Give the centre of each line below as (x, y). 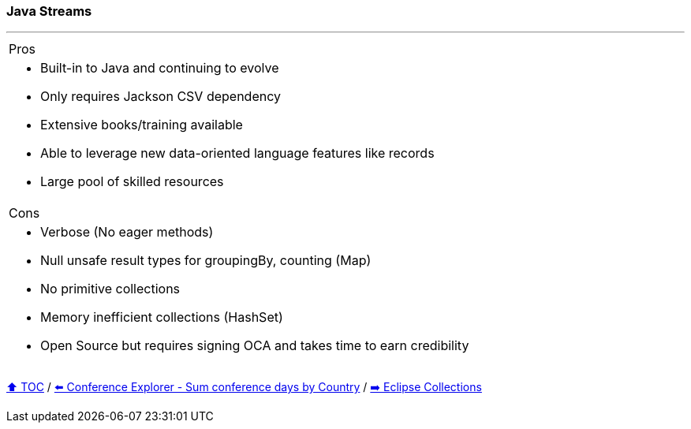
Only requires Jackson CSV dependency (161, 97)
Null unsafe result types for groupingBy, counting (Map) (206, 261)
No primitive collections (110, 289)
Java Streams (49, 11)
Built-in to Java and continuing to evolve (160, 68)
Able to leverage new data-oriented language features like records (237, 153)
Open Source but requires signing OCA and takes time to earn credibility (255, 346)
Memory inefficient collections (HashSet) (162, 317)
